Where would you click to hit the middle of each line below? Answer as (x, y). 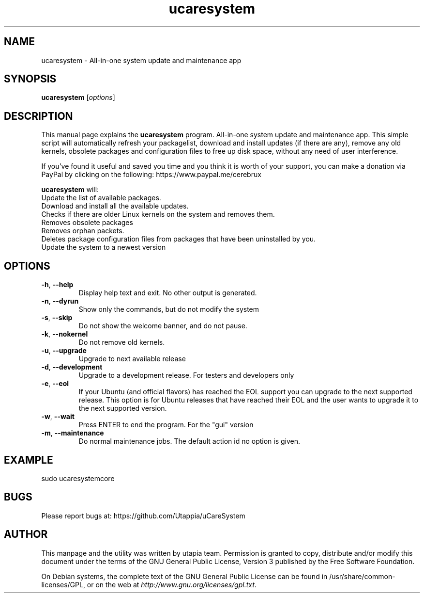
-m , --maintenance (73, 433)
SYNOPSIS (30, 79)
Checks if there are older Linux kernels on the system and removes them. (158, 214)
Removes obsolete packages (87, 223)
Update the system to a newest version (104, 247)
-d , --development (72, 367)
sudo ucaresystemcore (78, 478)
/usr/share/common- (362, 576)
